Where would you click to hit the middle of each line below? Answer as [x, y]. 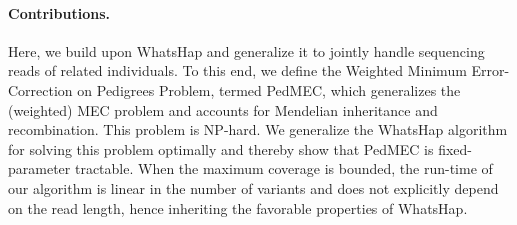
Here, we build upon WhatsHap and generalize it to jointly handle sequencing [246, 50]
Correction [40, 89]
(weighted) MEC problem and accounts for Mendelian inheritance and [223, 109]
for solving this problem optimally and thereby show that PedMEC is [221, 148]
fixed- [455, 148]
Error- [490, 70]
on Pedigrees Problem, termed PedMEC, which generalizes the [269, 89]
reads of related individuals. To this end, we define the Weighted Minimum [237, 70]
